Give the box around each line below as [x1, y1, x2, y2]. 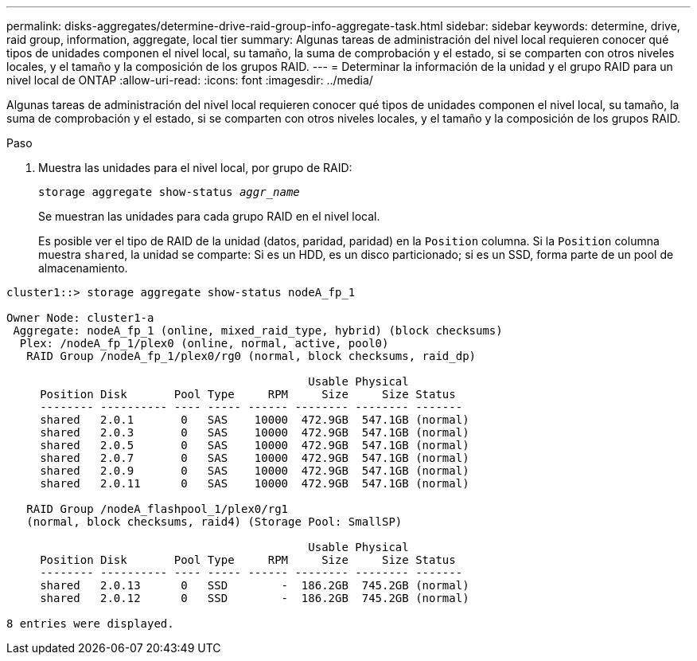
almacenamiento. [38, 261, 128, 275]
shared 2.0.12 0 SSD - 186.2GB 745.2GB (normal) [40, 592, 469, 604]
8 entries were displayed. [6, 617, 174, 630]
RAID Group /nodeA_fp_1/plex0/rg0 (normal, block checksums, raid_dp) [26, 350, 477, 362]
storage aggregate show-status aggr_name [38, 186, 300, 198]
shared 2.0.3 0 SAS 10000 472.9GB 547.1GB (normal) [40, 426, 469, 439]
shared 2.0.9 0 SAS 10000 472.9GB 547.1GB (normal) [40, 464, 469, 477]
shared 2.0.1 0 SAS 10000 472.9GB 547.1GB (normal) [40, 413, 469, 426]
